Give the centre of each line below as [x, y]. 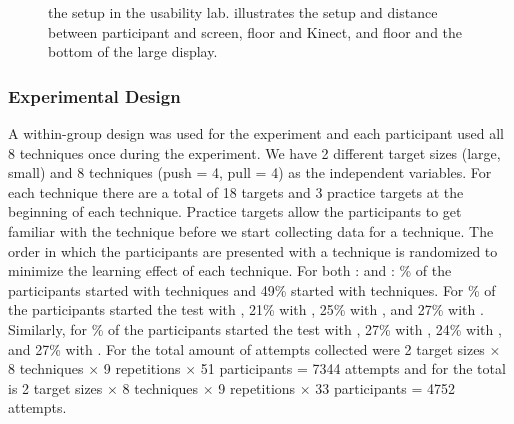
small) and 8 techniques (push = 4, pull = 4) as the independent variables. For [250, 172]
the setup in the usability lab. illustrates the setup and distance [243, 12]
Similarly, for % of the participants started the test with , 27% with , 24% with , [255, 328]
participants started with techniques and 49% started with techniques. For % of [252, 289]
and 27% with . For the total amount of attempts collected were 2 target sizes [246, 348]
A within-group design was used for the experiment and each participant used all [256, 133]
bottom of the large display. [133, 51]
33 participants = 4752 [385, 387]
